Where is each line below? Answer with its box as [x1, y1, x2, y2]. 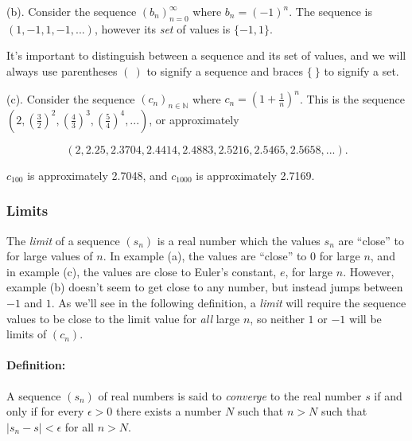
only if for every [6, 403, 84, 420]
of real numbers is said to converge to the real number [98, 387, 362, 404]
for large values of [6, 248, 93, 264]
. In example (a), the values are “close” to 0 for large [103, 248, 360, 264]
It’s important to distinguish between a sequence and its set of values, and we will [6, 47, 406, 64]
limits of [6, 326, 47, 342]
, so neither [250, 310, 305, 326]
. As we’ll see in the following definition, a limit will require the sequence [51, 295, 406, 311]
